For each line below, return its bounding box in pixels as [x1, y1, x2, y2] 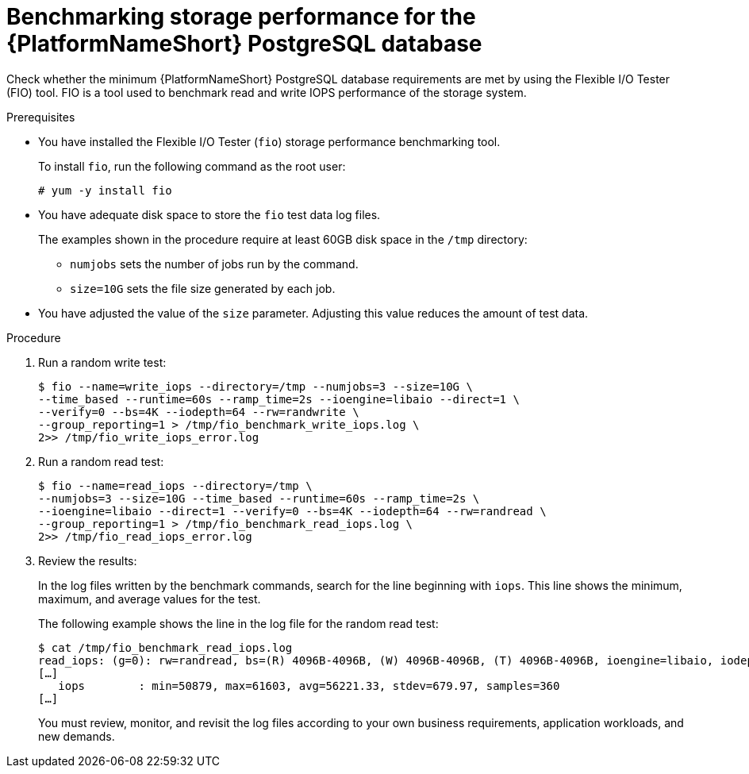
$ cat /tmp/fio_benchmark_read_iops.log [38, 641, 293, 654]
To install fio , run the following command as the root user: [38, 159, 346, 173]
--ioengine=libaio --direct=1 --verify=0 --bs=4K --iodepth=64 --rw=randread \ [38, 504, 547, 518]
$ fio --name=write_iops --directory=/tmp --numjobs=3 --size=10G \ [38, 379, 473, 393]
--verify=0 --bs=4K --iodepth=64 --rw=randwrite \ [38, 405, 359, 418]
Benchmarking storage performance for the [6, 3, 476, 30]
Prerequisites [6, 110, 75, 124]
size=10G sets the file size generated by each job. [70, 281, 336, 295]
